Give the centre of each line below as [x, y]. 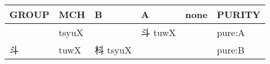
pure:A [231, 32]
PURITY [239, 14]
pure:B [231, 49]
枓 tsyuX [113, 50]
